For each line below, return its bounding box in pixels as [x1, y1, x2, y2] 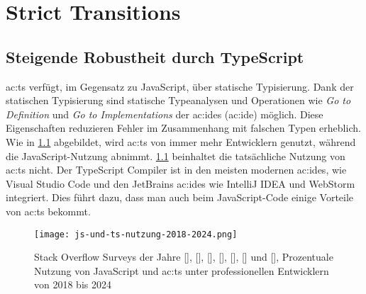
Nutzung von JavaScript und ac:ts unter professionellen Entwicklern [34, 263, 329, 278]
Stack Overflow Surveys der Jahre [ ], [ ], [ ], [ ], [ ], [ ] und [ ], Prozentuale [34, 249, 333, 264]
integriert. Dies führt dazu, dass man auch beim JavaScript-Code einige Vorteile [6, 190, 354, 205]
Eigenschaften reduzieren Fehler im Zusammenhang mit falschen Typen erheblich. [6, 120, 361, 135]
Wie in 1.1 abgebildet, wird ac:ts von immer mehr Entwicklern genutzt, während [6, 134, 356, 149]
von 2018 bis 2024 [34, 277, 111, 292]
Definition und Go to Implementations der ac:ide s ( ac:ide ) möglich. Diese [6, 106, 323, 121]
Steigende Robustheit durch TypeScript [6, 45, 304, 67]
